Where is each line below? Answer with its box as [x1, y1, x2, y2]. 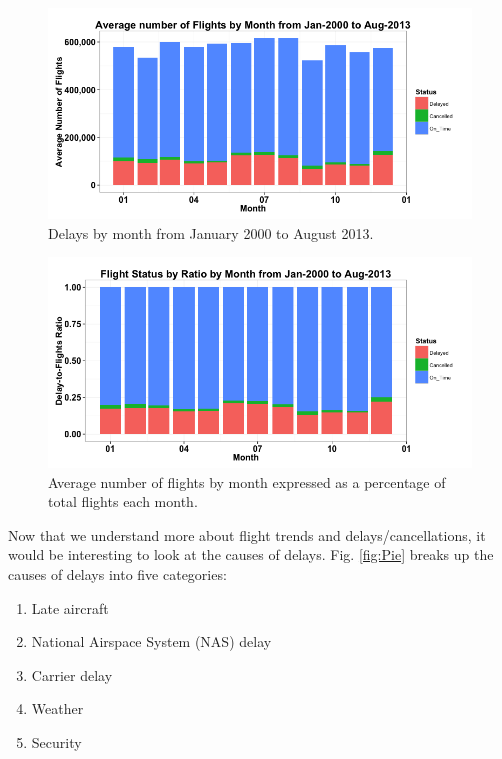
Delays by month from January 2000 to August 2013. [48, 222, 374, 243]
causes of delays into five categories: [8, 563, 227, 584]
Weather [31, 698, 84, 719]
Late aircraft [31, 597, 109, 618]
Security [31, 731, 82, 752]
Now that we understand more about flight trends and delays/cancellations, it [8, 524, 486, 545]
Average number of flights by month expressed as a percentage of [48, 471, 446, 492]
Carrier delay [31, 664, 113, 685]
